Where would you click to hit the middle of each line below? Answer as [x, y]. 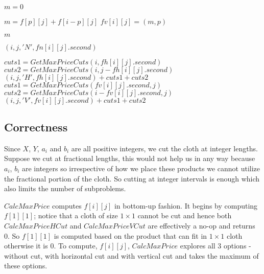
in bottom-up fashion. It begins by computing [186, 205]
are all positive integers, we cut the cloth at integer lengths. [164, 148]
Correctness [36, 127]
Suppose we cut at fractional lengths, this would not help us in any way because [130, 158]
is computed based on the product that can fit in [130, 235]
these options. [26, 266]
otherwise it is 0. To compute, [51, 246]
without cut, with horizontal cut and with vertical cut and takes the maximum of [131, 255]
